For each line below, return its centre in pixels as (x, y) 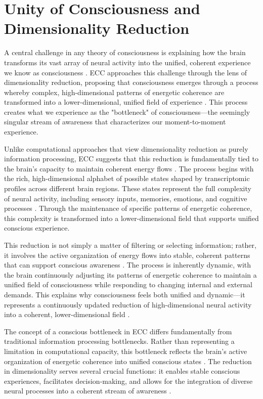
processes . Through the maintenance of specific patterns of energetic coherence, (128, 208)
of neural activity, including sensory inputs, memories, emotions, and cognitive (126, 198)
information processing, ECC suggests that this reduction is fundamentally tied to (131, 159)
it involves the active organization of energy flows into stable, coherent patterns (127, 255)
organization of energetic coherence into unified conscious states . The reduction (128, 361)
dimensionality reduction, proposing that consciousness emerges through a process (131, 82)
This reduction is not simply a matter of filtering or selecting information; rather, (130, 245)
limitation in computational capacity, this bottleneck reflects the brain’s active (126, 351)
